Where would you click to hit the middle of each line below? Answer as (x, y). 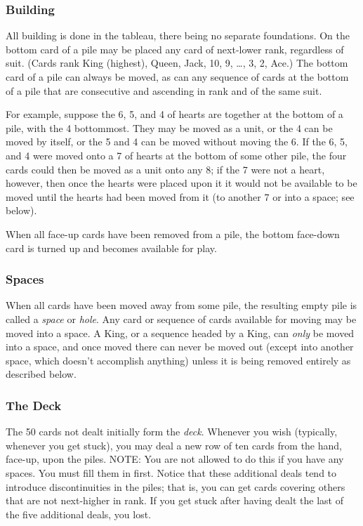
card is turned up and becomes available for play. (111, 248)
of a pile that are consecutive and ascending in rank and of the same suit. (164, 90)
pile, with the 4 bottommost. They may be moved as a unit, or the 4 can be (169, 127)
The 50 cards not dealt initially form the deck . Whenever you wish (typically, (172, 432)
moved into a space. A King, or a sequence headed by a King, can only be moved (180, 333)
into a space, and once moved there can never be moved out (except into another (180, 347)
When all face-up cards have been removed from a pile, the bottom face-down (173, 234)
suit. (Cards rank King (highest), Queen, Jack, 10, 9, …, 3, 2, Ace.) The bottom (177, 63)
